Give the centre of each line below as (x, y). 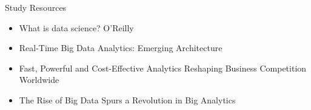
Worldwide (39, 80)
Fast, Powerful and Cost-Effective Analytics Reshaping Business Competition (163, 68)
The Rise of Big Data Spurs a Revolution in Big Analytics (127, 99)
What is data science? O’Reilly (76, 27)
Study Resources (36, 7)
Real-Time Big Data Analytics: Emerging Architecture (121, 48)
